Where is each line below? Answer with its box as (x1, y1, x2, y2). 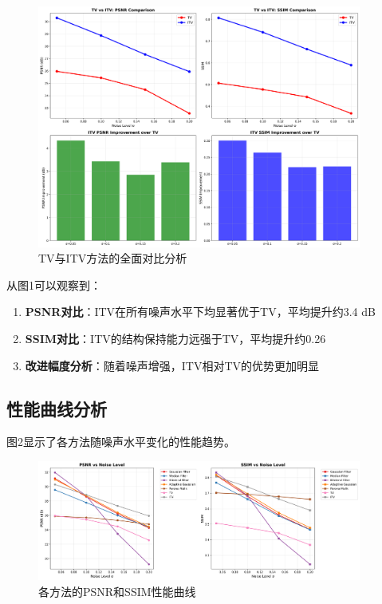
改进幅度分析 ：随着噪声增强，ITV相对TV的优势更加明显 (25, 357, 320, 373)
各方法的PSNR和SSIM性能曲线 (38, 582, 196, 599)
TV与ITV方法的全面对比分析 (38, 250, 187, 266)
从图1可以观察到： (6, 276, 101, 293)
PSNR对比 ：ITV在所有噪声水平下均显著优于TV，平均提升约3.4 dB (25, 303, 376, 320)
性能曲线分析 (6, 396, 107, 420)
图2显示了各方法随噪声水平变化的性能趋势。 (6, 433, 235, 450)
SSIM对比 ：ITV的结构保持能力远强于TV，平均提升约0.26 (25, 330, 326, 347)
